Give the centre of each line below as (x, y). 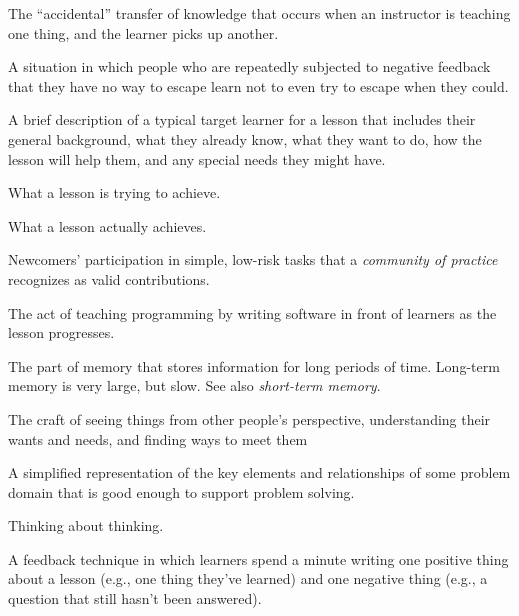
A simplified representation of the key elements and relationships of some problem (259, 472)
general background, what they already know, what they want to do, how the (245, 138)
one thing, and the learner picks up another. (143, 32)
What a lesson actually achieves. (107, 225)
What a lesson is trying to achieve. (114, 192)
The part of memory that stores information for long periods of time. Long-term (254, 365)
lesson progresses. (61, 332)
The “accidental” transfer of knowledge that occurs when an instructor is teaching (259, 13)
